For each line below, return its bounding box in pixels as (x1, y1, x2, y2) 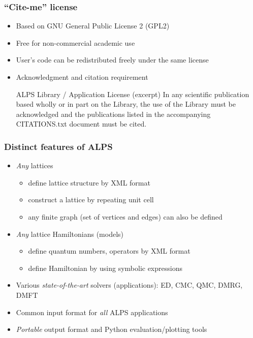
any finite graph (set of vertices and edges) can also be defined (28, 211, 223, 222)
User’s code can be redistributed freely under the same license (16, 54, 209, 65)
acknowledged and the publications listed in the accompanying (16, 108, 211, 119)
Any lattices (16, 160, 53, 171)
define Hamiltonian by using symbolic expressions (28, 262, 182, 273)
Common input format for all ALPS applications (16, 306, 168, 317)
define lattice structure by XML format (28, 177, 150, 188)
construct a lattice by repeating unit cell (28, 194, 154, 205)
